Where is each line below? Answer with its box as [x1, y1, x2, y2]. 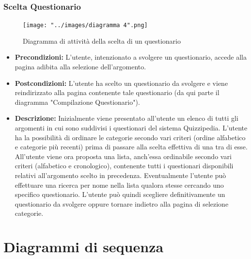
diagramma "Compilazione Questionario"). [15, 97, 140, 107]
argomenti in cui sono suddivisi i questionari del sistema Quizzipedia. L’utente [15, 123, 248, 133]
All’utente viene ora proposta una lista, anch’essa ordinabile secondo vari [15, 151, 232, 161]
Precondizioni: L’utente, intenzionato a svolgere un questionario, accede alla [15, 52, 247, 62]
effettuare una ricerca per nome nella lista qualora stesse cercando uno [15, 179, 224, 190]
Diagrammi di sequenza [3, 237, 164, 257]
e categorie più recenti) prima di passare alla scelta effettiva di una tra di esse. [15, 142, 248, 152]
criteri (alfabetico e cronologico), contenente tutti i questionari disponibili [15, 161, 234, 171]
